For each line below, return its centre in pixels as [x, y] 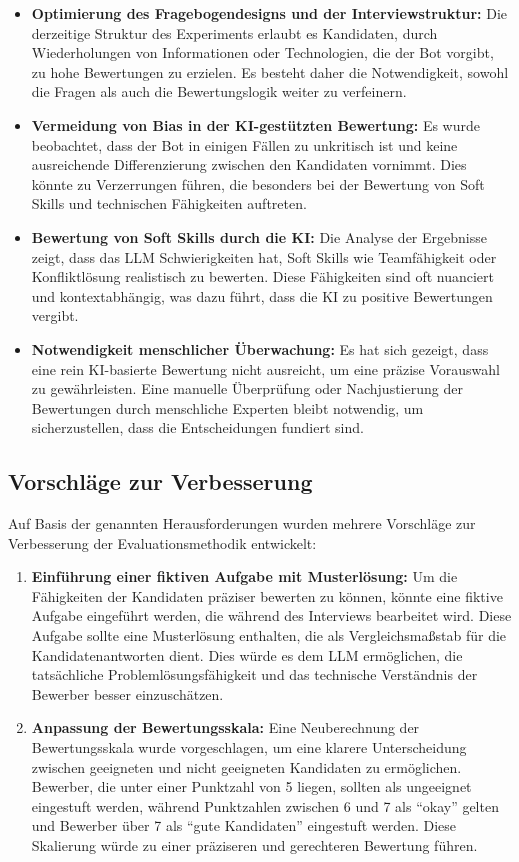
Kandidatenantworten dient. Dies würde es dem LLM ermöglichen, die [247, 654]
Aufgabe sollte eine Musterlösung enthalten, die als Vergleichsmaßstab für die [269, 635]
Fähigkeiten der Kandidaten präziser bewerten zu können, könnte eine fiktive [267, 595]
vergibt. [55, 315]
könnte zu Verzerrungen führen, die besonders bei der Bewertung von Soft [258, 183]
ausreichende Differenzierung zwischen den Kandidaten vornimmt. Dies [249, 164]
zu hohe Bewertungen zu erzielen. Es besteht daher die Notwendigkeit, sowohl [270, 71]
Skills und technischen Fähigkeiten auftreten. [169, 203]
